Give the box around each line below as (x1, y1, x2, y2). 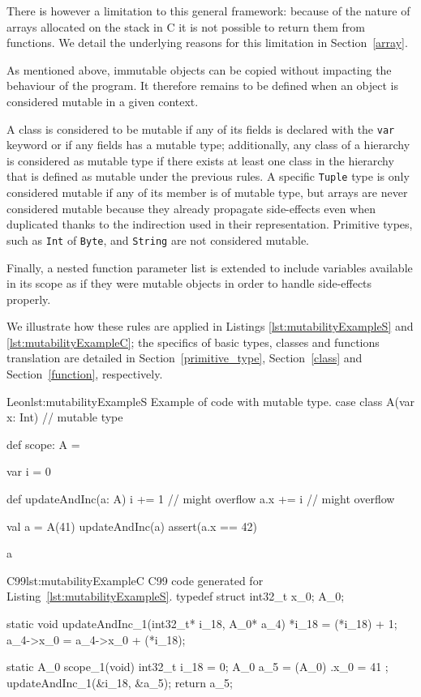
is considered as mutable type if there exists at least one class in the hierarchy (6, 152, 394, 169)
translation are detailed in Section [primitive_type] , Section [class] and (6, 349, 363, 366)
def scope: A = (6, 435, 80, 452)
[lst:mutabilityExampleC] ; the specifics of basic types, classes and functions (6, 333, 380, 350)
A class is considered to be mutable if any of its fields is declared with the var (6, 120, 395, 137)
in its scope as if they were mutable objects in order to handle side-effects (6, 275, 372, 292)
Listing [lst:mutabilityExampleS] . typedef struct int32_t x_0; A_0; (6, 588, 345, 605)
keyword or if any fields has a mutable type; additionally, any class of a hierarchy (6, 136, 410, 153)
